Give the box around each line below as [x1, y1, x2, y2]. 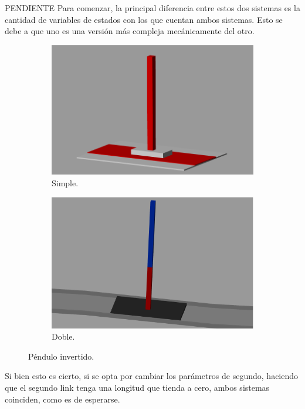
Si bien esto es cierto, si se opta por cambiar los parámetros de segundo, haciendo [5, 370, 299, 382]
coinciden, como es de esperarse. [5, 393, 120, 405]
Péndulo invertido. [28, 350, 94, 362]
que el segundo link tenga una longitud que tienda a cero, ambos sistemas [5, 381, 270, 394]
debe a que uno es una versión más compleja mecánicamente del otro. [5, 25, 255, 37]
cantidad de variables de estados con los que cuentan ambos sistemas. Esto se [5, 13, 283, 25]
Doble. [52, 330, 75, 343]
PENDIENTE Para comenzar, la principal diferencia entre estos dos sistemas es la [5, 2, 300, 14]
